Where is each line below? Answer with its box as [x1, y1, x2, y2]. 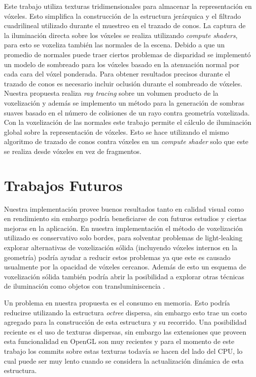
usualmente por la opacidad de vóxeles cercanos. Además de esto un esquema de [4, 262, 246, 272]
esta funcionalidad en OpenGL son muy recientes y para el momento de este [4, 336, 234, 346]
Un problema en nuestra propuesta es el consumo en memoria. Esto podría [4, 297, 230, 307]
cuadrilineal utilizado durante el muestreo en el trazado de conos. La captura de [4, 20, 246, 31]
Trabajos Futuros [4, 175, 123, 195]
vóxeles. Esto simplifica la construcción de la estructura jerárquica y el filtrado [4, 10, 241, 21]
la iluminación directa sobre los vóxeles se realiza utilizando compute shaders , [4, 30, 238, 40]
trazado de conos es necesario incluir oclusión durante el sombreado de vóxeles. [4, 78, 243, 88]
